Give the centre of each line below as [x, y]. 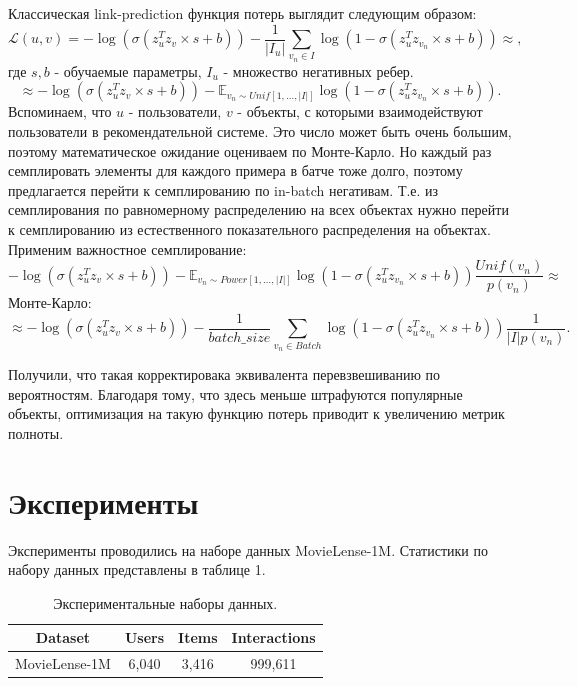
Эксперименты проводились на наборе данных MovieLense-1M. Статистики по [248, 549]
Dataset [63, 637]
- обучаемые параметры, [128, 70]
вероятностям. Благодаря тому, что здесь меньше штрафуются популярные [235, 393]
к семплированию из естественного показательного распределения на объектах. [250, 228]
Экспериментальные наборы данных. [165, 602]
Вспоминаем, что [60, 111]
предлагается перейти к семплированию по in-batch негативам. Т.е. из [223, 189]
